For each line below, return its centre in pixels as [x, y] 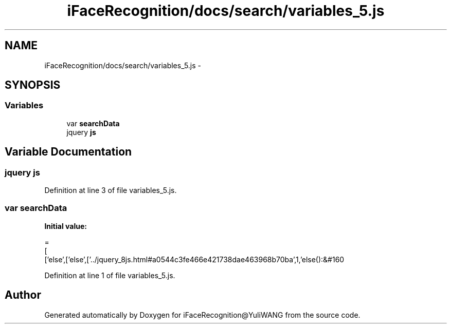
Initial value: [66, 226]
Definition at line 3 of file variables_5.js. [111, 190]
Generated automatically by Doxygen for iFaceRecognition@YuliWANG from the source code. [202, 315]
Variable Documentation [68, 152]
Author [23, 295]
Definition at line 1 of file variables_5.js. [110, 275]
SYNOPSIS [33, 85]
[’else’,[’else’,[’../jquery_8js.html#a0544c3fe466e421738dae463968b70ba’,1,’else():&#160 [194, 259]
